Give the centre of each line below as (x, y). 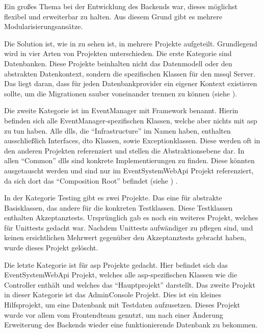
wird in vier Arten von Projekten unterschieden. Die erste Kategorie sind (118, 53)
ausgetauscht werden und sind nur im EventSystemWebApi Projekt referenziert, (129, 170)
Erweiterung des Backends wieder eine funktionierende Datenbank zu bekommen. (131, 325)
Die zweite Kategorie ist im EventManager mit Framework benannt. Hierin (121, 110)
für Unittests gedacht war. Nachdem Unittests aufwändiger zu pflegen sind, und (129, 227)
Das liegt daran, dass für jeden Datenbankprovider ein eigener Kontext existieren (131, 83)
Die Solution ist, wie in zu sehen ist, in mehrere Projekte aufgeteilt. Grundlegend (131, 43)
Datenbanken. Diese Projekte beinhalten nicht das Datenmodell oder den (118, 63)
